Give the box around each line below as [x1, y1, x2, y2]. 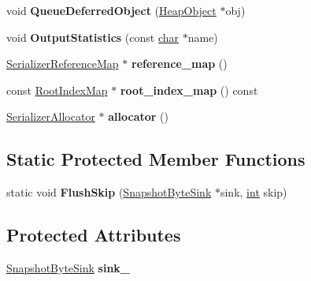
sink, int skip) [220, 184, 287, 200]
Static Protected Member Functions [6, 147, 305, 171]
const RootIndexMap [6, 81, 108, 98]
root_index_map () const [120, 81, 258, 98]
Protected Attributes [6, 223, 181, 247]
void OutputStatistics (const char [6, 28, 179, 45]
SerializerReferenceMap [6, 55, 119, 72]
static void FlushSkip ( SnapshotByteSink [6, 184, 212, 200]
